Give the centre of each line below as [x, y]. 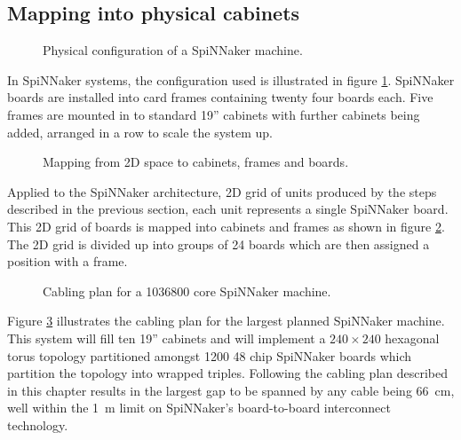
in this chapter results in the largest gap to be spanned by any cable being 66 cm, [231, 390]
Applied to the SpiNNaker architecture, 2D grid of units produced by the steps [222, 191]
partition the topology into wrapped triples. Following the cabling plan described [228, 373]
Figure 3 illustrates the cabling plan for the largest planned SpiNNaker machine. [226, 321]
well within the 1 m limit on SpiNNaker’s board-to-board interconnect [199, 408]
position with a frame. [68, 261]
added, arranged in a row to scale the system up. [140, 132]
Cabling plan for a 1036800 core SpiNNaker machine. [187, 291]
